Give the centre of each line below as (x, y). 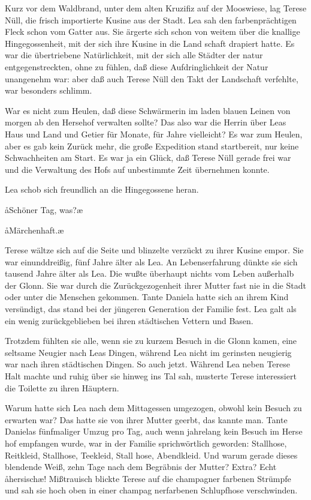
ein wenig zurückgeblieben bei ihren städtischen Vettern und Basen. (129, 320)
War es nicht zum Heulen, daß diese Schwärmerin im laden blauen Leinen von (148, 110)
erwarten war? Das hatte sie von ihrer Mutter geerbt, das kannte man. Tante (146, 419)
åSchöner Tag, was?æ (44, 209)
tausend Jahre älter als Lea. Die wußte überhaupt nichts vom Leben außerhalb (150, 273)
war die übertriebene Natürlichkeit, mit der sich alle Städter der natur (134, 55)
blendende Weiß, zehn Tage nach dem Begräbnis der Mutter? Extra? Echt (141, 467)
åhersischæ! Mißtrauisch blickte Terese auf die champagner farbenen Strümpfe (148, 478)
